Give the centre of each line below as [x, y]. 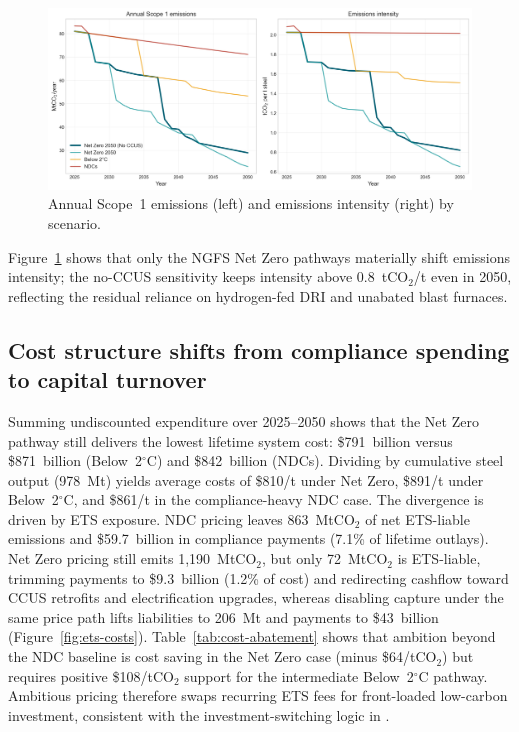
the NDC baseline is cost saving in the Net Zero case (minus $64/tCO [222, 656]
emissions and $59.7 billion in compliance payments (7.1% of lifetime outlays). [248, 538]
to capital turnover [107, 379]
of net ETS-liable [417, 518]
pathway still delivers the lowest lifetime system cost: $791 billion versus [230, 440]
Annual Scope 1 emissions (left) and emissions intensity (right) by [251, 203]
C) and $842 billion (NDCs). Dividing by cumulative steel [325, 460]
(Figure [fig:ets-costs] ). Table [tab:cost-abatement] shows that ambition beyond [252, 636]
